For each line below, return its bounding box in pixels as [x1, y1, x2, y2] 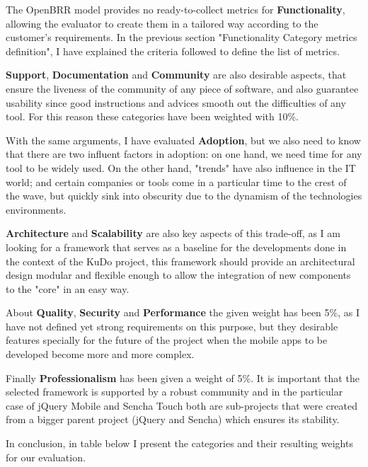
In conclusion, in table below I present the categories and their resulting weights [6, 436, 353, 451]
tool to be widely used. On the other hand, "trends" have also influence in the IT [6, 160, 356, 175]
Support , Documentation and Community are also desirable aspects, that [6, 67, 347, 82]
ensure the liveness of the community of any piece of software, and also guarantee [6, 81, 359, 96]
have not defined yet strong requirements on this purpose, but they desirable [6, 318, 338, 333]
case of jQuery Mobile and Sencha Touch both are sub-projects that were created [6, 398, 358, 413]
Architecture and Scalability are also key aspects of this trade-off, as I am [6, 226, 340, 241]
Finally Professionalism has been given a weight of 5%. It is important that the [6, 370, 360, 385]
